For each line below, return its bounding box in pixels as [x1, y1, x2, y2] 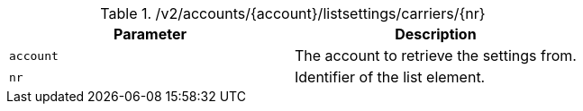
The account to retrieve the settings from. [294, 47, 577, 64]
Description [395, 25, 477, 43]
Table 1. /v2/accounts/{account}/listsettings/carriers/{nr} [100, 4, 486, 22]
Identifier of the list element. [294, 68, 486, 86]
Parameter [114, 25, 187, 43]
